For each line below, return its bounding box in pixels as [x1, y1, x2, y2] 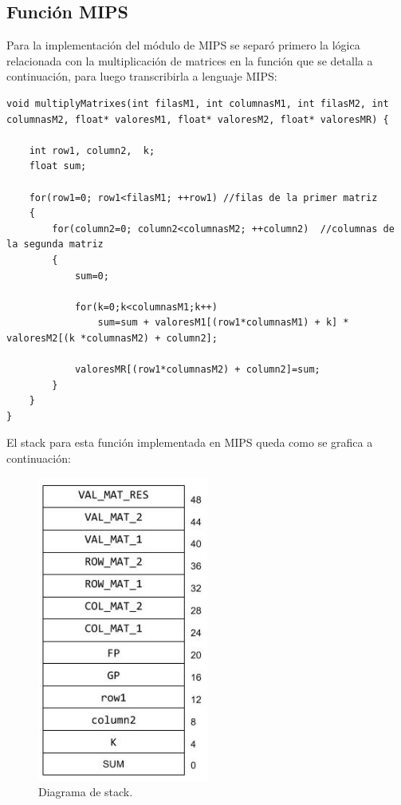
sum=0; [74, 270, 109, 282]
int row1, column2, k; [29, 144, 155, 156]
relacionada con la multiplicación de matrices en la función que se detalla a [6, 52, 373, 69]
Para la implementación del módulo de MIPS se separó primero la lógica [6, 37, 360, 53]
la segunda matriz [6, 239, 104, 251]
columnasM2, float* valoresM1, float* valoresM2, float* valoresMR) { [6, 113, 389, 125]
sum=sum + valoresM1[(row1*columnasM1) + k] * [97, 317, 349, 329]
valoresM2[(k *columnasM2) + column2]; [6, 332, 218, 344]
